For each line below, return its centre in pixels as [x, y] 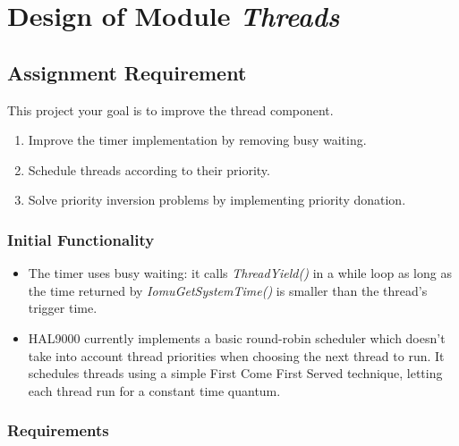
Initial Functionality [81, 239]
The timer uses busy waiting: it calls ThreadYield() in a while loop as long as [240, 273]
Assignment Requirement [127, 72]
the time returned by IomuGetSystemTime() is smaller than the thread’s [228, 290]
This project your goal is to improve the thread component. [170, 109]
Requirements [58, 430]
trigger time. [63, 308]
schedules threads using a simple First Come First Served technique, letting [235, 373]
